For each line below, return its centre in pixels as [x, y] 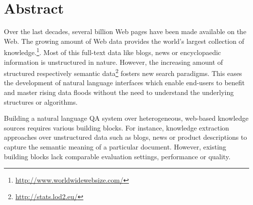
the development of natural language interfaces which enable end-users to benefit [125, 83]
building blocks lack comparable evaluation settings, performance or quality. [117, 156]
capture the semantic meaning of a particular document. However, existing [115, 146]
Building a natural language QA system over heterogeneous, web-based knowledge [126, 118]
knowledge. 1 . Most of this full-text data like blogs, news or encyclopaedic [113, 51]
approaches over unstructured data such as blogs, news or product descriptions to [126, 137]
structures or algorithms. [41, 102]
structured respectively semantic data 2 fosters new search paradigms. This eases [123, 72]
